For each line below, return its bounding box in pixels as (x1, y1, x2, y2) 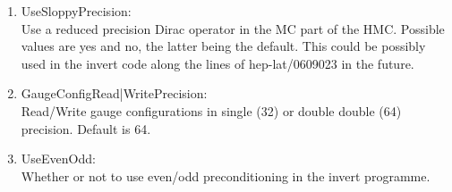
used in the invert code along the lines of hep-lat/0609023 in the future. (21, 54, 414, 72)
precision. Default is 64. (21, 119, 151, 138)
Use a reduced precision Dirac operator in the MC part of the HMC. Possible (21, 19, 445, 38)
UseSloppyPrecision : (21, 2, 132, 20)
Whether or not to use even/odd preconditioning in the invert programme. (21, 166, 431, 185)
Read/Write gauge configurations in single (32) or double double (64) (21, 101, 402, 120)
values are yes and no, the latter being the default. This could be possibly (21, 37, 426, 55)
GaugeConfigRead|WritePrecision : (21, 84, 208, 103)
